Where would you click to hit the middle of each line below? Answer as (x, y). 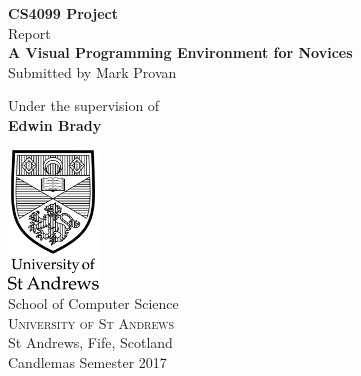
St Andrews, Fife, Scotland (90, 342)
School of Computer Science (93, 303)
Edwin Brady (55, 124)
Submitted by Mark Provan (92, 71)
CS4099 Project (63, 13)
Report (29, 32)
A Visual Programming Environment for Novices (180, 52)
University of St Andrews (91, 322)
